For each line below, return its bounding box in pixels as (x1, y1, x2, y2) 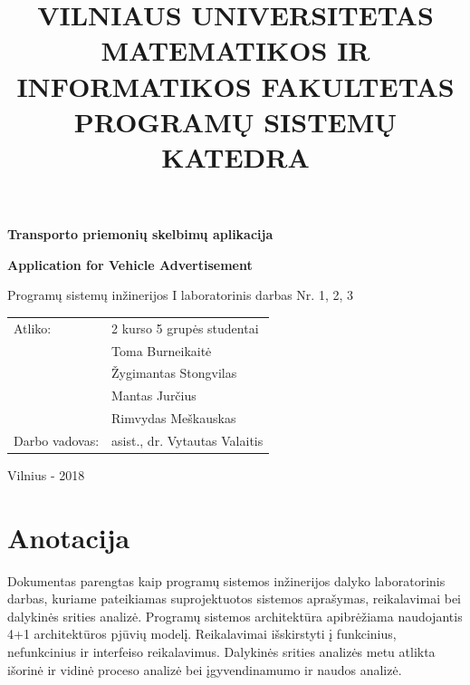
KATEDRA (161, 138, 310, 175)
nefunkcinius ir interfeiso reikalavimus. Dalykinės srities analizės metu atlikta (7, 642, 436, 661)
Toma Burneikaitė (111, 341, 212, 360)
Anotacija (7, 518, 130, 555)
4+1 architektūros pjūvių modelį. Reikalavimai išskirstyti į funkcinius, (7, 624, 397, 643)
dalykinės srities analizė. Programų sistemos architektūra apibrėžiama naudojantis (7, 606, 463, 625)
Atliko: (14, 318, 52, 337)
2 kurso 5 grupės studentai (111, 318, 259, 337)
